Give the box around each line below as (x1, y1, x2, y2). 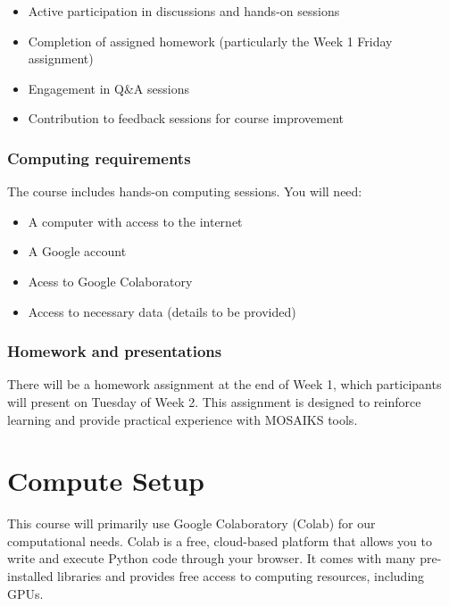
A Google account (28, 242, 127, 261)
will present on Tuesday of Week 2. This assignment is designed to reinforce (7, 392, 421, 411)
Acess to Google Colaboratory (28, 271, 193, 290)
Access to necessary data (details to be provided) (28, 302, 296, 320)
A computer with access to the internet (28, 212, 243, 230)
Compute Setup (7, 462, 204, 499)
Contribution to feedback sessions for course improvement (28, 109, 345, 128)
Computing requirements (7, 146, 191, 169)
